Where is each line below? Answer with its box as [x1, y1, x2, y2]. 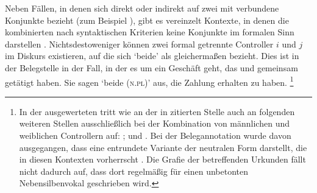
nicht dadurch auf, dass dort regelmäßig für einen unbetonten [19, 164, 249, 177]
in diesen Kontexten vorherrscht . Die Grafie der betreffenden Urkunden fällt [19, 153, 306, 166]
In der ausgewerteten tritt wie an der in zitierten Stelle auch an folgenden [19, 105, 295, 118]
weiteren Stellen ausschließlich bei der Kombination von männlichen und [19, 117, 290, 130]
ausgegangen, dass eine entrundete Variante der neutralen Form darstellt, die [19, 141, 307, 153]
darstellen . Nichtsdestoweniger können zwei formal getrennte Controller [5, 37, 274, 50]
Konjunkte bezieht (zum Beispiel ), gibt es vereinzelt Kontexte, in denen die [5, 13, 289, 26]
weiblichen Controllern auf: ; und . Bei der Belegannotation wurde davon [19, 129, 291, 141]
